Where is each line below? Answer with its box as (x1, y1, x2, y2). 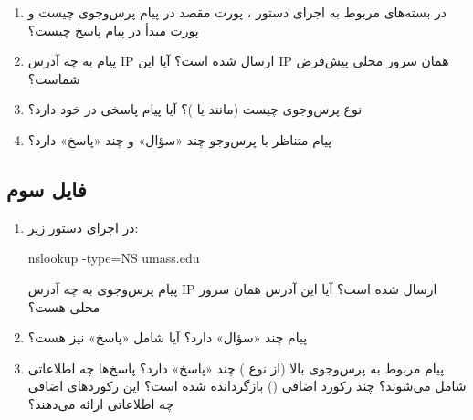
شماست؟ (27, 68, 80, 88)
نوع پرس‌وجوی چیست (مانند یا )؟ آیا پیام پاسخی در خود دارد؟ (27, 100, 363, 119)
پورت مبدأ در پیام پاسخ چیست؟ (27, 20, 199, 39)
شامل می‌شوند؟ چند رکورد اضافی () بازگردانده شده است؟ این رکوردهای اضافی (27, 376, 467, 395)
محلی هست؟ (27, 297, 100, 316)
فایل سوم (6, 174, 87, 203)
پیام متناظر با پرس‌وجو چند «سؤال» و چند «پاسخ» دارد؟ (27, 130, 332, 149)
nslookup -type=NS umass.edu (27, 248, 200, 268)
